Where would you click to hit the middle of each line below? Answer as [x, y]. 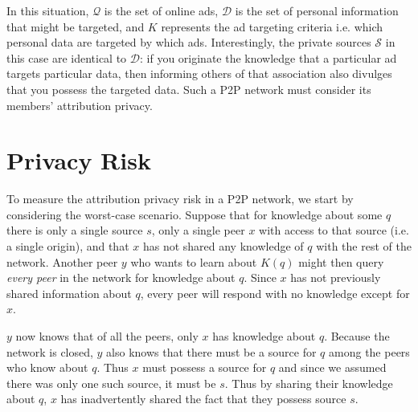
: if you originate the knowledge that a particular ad [268, 57]
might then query [341, 261]
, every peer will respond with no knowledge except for [275, 293]
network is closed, [50, 351]
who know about [47, 367]
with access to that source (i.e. [334, 230]
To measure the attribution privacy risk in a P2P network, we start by [180, 199]
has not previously [336, 277]
